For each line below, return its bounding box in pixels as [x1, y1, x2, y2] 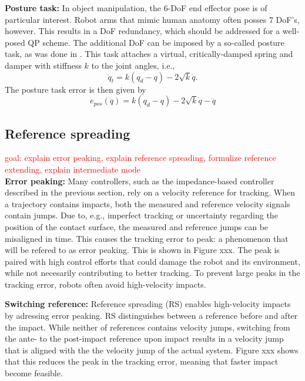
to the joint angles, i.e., [91, 59, 175, 71]
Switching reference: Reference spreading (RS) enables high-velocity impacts [5, 298, 291, 310]
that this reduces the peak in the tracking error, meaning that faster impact [5, 355, 279, 367]
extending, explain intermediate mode [5, 163, 141, 175]
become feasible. [5, 367, 63, 379]
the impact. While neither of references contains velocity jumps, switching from [5, 321, 290, 333]
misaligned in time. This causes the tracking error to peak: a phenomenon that [5, 232, 289, 244]
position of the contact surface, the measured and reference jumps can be [5, 220, 269, 232]
